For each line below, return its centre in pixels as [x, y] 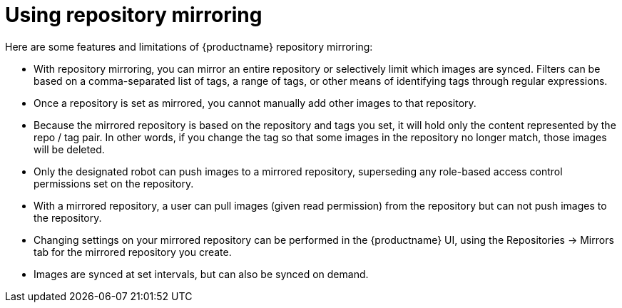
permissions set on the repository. [114, 183]
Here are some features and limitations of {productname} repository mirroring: [189, 46]
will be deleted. [69, 149]
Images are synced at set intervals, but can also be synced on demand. [201, 274]
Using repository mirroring [134, 15]
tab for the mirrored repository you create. [133, 252]
